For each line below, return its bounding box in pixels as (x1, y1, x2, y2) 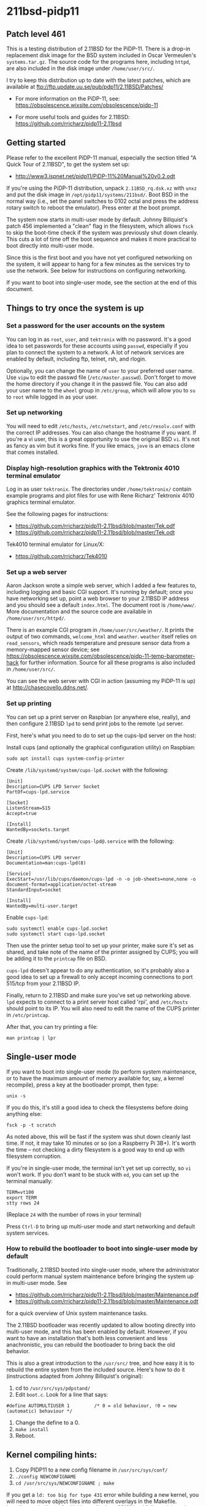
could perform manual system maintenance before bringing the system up (6, 1273, 194, 1280)
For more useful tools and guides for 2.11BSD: (15, 114, 130, 120)
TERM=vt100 (6, 1189, 34, 1195)
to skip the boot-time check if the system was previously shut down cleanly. (6, 228, 199, 236)
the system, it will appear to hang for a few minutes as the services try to (6, 260, 191, 268)
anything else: (6, 1110, 42, 1117)
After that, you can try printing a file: (6, 1023, 98, 1030)
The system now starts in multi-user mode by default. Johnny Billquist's (6, 216, 188, 223)
